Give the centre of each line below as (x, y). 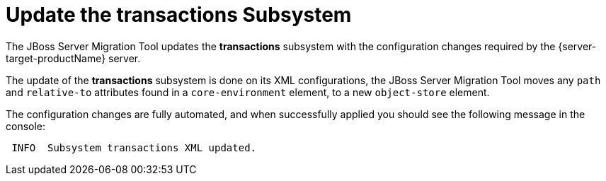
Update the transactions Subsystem (179, 15)
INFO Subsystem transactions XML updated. (134, 147)
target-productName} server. (73, 58)
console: (26, 126)
